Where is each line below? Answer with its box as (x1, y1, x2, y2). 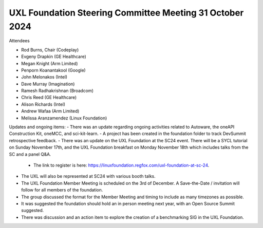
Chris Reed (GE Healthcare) (21, 95, 77, 100)
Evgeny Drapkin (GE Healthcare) (21, 54, 86, 59)
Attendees (9, 38, 30, 44)
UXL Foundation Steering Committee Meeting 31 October (9, 7, 244, 18)
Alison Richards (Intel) (21, 101, 66, 107)
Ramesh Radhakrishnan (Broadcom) (21, 88, 94, 94)
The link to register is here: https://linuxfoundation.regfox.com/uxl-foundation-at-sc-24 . (33, 162, 209, 168)
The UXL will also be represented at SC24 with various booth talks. (21, 173, 156, 179)
